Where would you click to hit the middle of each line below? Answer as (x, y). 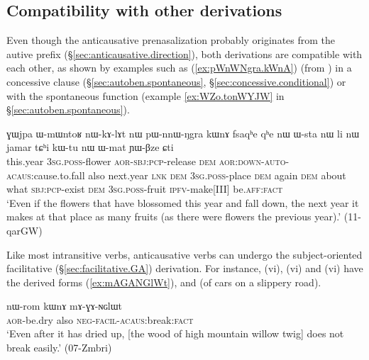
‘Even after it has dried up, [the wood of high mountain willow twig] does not (175, 333)
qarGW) (24, 230)
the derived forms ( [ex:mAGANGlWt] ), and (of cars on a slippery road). (164, 282)
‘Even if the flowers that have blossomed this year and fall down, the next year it (183, 202)
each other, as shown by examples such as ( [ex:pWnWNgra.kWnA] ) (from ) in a (179, 68)
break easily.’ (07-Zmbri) (59, 348)
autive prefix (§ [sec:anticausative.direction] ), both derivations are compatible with (184, 54)
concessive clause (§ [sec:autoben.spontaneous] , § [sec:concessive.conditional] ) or (176, 81)
